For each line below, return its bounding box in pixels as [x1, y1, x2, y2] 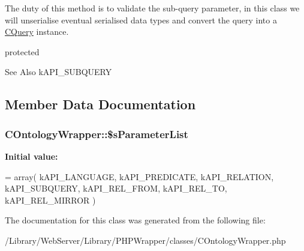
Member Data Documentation [5, 95, 196, 113]
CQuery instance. [5, 25, 69, 38]
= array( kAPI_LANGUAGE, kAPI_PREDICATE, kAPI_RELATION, [5, 170, 274, 183]
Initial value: [5, 150, 58, 162]
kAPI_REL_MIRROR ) [5, 193, 96, 206]
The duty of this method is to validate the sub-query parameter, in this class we [5, 2, 300, 14]
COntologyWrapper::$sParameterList [5, 126, 188, 141]
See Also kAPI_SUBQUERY [5, 65, 112, 78]
